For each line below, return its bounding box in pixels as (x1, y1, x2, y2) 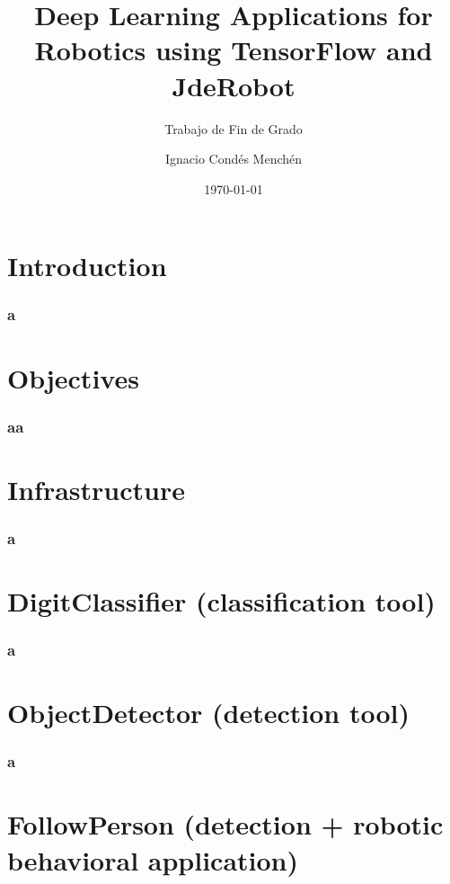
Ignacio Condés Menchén (164, 149, 303, 168)
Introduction (7, 247, 167, 284)
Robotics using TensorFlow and (34, 31, 433, 68)
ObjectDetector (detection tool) (7, 694, 410, 731)
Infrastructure (7, 470, 185, 507)
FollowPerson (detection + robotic (7, 806, 444, 843)
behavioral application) (7, 841, 299, 878)
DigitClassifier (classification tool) (7, 582, 436, 619)
